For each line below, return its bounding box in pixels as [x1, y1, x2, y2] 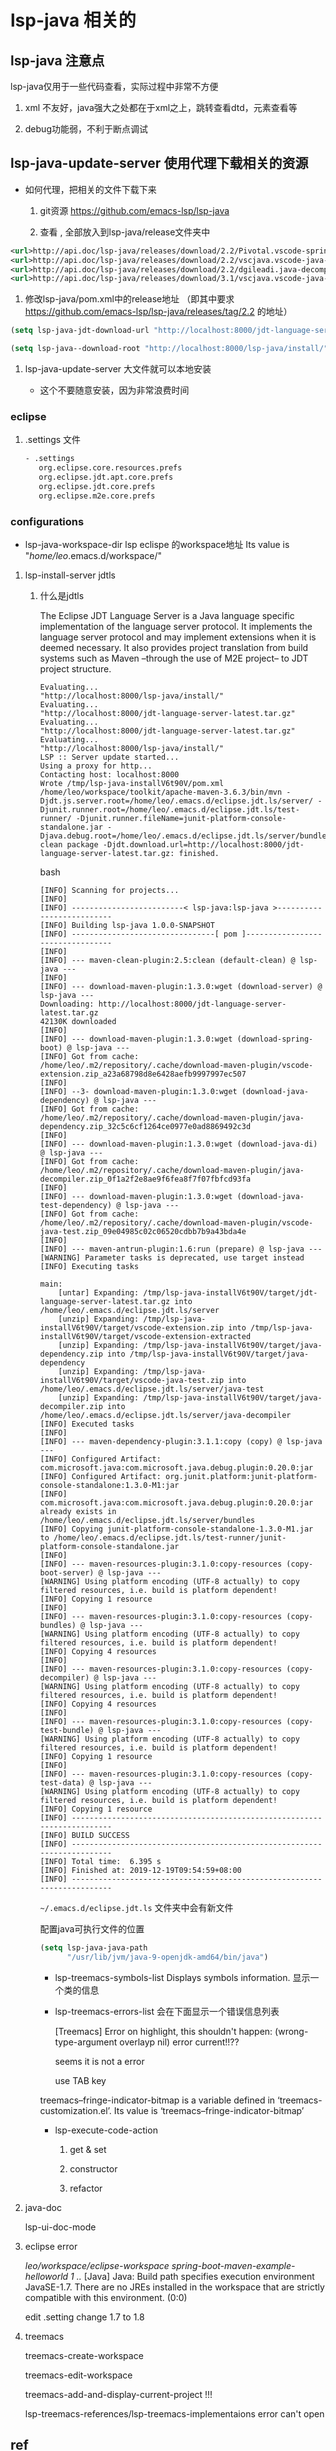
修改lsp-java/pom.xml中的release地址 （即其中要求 [24, 293, 235, 305]
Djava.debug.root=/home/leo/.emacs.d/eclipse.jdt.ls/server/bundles [39, 831, 332, 841]
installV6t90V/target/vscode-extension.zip [39, 1323, 225, 1333]
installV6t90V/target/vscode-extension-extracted [39, 1332, 252, 1342]
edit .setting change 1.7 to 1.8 [24, 2311, 145, 2323]
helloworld [24, 2270, 69, 2282]
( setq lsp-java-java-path [39, 1943, 148, 1953]
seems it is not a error [54, 2055, 145, 2067]
